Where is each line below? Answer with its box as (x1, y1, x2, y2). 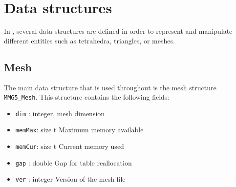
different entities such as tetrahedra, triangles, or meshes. (4, 35, 175, 45)
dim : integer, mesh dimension (15, 108, 105, 118)
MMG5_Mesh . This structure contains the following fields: (4, 92, 170, 102)
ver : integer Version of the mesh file (15, 174, 126, 184)
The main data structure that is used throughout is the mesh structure (4, 82, 216, 92)
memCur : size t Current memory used (15, 141, 124, 151)
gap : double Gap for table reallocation (15, 157, 132, 167)
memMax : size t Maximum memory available (15, 125, 144, 135)
